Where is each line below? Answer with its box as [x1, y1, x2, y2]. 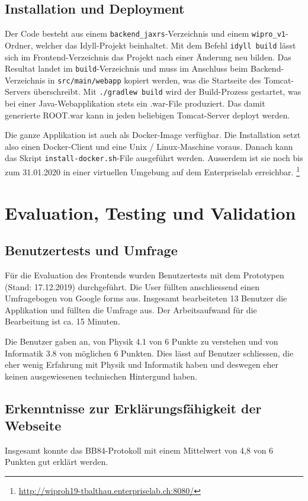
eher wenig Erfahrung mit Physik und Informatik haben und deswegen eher [5, 358, 279, 371]
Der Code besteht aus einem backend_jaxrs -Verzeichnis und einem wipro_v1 [5, 27, 285, 40]
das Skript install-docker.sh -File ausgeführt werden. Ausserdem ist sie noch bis [5, 152, 303, 164]
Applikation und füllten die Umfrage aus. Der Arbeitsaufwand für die [5, 303, 257, 316]
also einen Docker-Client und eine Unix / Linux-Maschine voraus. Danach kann [5, 140, 293, 152]
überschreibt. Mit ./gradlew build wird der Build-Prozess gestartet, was [33, 85, 301, 98]
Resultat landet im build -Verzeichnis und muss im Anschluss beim [5, 62, 248, 75]
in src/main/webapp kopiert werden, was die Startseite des [47, 73, 261, 86]
